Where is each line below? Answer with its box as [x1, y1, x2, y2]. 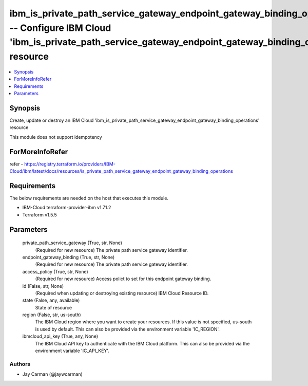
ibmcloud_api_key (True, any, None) [22, 333, 99, 339]
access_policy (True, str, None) [22, 268, 88, 274]
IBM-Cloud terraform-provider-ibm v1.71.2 [22, 205, 111, 211]
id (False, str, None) [22, 283, 64, 289]
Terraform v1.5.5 [22, 211, 57, 218]
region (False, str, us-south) [22, 311, 82, 318]
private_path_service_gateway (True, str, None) [22, 240, 123, 246]
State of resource [35, 304, 72, 310]
